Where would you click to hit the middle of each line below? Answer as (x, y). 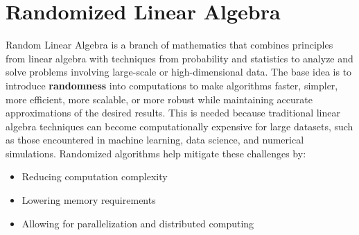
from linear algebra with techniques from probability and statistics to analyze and (179, 58)
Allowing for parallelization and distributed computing (138, 223)
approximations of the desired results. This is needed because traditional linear (173, 113)
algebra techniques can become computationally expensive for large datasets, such (179, 126)
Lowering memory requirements (89, 200)
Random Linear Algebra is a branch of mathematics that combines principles (169, 45)
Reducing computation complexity (95, 176)
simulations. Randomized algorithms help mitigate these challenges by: (156, 153)
